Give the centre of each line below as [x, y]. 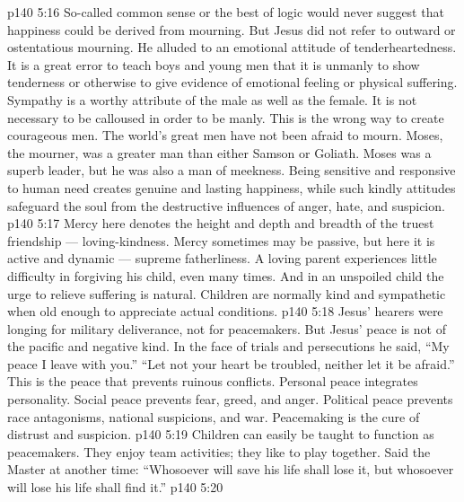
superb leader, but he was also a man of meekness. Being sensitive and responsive [232, 170]
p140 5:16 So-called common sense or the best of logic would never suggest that [226, 12]
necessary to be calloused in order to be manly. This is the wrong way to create [226, 117]
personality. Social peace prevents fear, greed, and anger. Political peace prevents [230, 399]
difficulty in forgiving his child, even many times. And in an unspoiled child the [226, 275]
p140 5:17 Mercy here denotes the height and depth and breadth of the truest [221, 223]
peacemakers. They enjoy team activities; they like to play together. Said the [219, 451]
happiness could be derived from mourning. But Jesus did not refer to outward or [232, 29]
